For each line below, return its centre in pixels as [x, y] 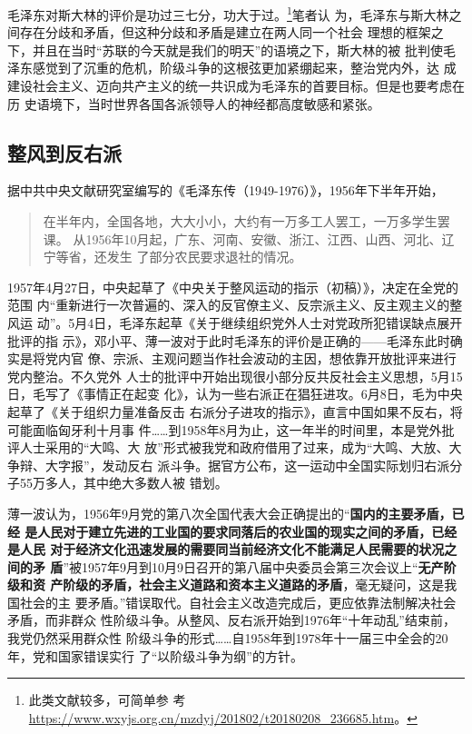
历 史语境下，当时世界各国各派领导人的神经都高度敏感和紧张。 [194, 103]
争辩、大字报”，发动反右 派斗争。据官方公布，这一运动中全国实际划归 [216, 465]
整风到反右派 [64, 152]
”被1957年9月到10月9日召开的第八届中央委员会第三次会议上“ [241, 566]
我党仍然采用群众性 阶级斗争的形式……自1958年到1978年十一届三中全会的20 [228, 638]
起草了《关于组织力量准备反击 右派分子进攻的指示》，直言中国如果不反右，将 [235, 411]
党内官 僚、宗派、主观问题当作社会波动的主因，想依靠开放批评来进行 [251, 358]
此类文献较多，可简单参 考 [107, 700]
